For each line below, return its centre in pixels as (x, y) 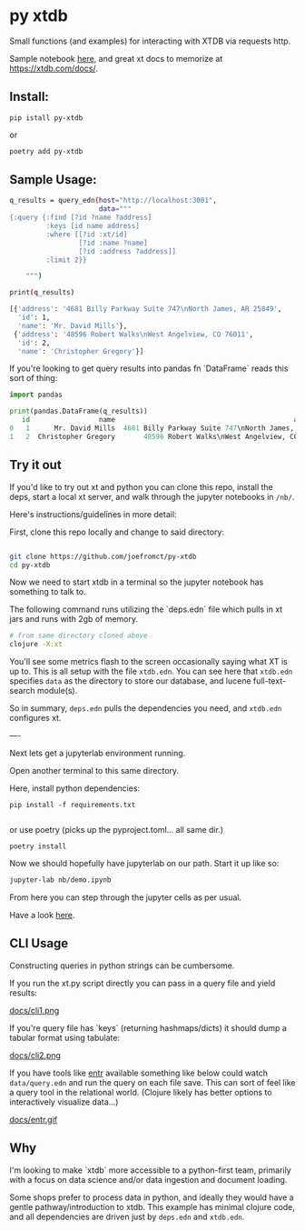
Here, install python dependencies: (75, 788)
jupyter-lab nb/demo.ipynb (60, 880)
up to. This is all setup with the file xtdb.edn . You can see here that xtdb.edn (151, 671)
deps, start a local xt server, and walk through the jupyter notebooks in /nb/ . (152, 496)
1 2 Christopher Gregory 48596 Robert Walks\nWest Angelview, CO (154, 436)
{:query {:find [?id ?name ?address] (81, 218)
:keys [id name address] (93, 226)
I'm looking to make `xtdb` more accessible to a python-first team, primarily (151, 1170)
